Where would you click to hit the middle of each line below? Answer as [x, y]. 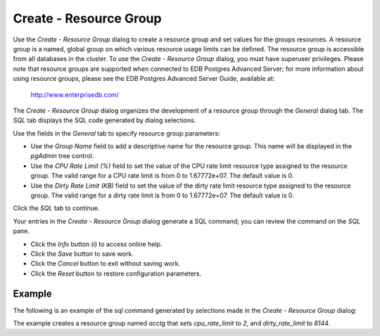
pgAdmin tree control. [62, 156]
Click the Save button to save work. [82, 254]
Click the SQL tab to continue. [56, 208]
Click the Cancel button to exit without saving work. [106, 264]
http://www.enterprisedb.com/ [75, 94]
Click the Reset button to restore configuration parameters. [116, 273]
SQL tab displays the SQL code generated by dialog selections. [104, 120]
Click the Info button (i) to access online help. [96, 244]
